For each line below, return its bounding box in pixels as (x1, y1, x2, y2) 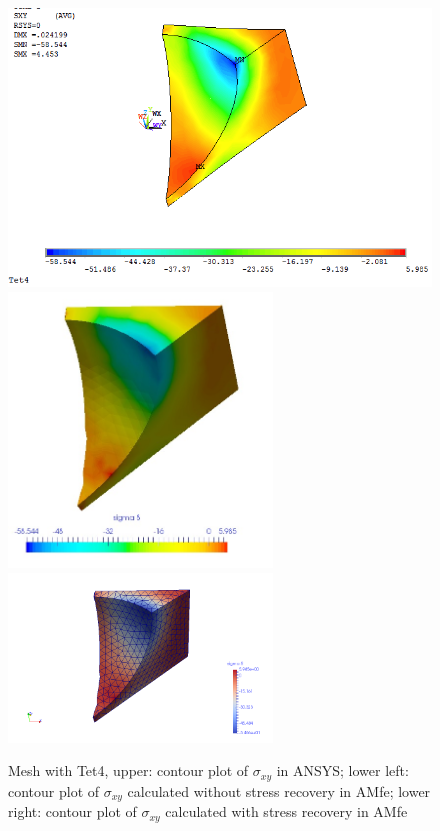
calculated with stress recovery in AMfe (165, 801, 408, 822)
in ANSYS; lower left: (276, 760, 409, 781)
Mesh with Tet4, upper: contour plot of (8, 760, 249, 781)
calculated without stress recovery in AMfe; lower (127, 780, 431, 801)
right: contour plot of (8, 801, 137, 822)
